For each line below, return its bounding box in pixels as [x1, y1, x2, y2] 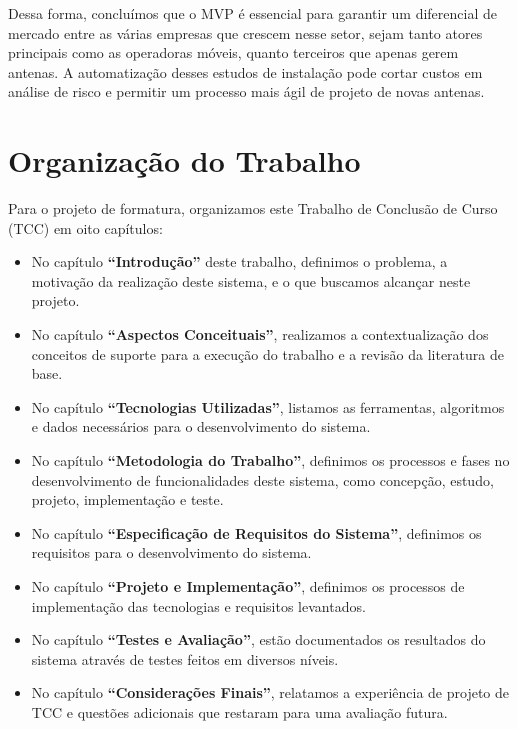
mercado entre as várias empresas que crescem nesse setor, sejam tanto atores [8, 22, 483, 43]
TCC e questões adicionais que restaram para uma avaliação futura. [31, 701, 448, 722]
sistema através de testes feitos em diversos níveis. [31, 648, 339, 669]
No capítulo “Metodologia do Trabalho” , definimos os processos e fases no [31, 450, 510, 471]
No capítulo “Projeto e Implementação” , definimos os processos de [31, 576, 465, 596]
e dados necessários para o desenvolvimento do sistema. [31, 416, 371, 437]
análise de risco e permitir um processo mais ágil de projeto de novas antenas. [8, 81, 485, 102]
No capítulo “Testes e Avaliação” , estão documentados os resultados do [31, 629, 486, 650]
